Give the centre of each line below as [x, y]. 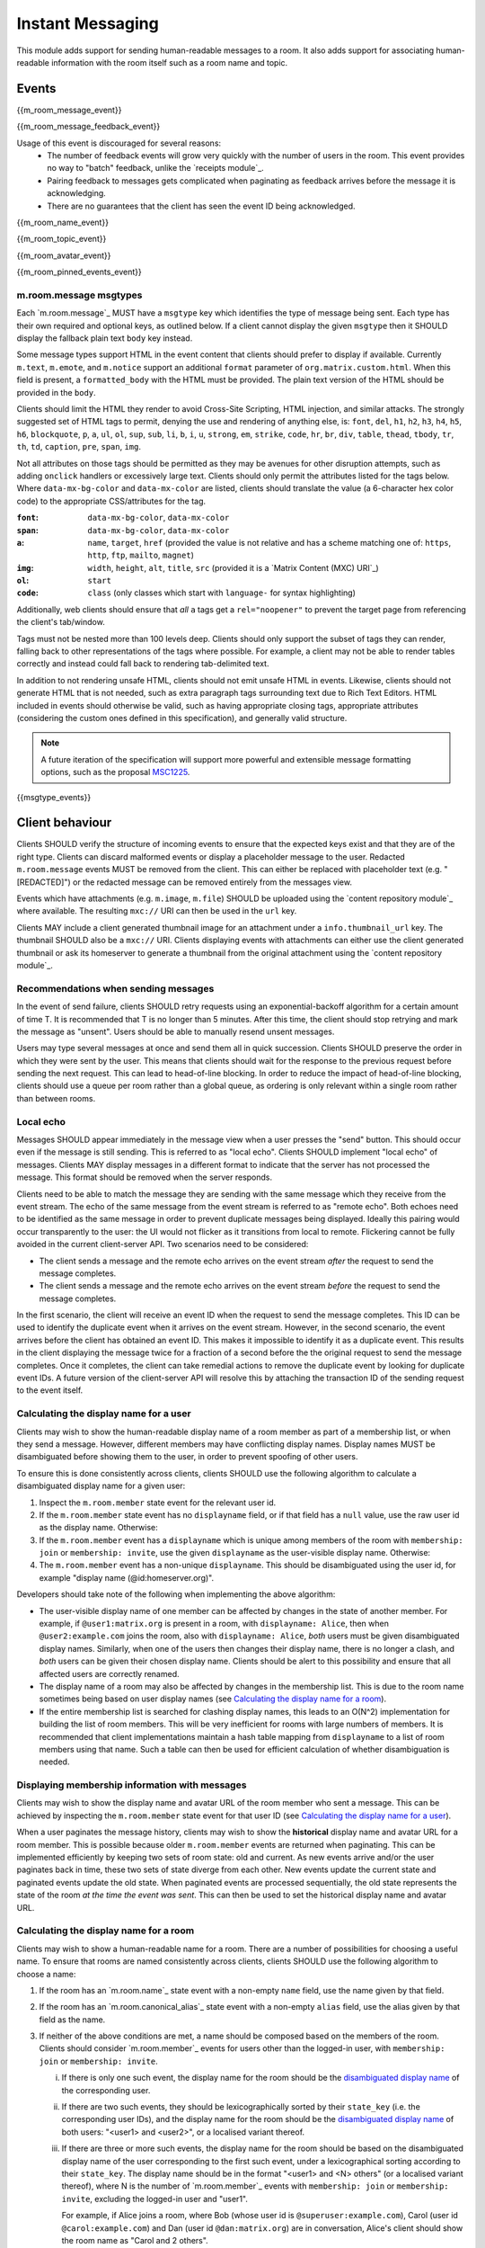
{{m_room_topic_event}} [62, 239]
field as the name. [72, 2020]
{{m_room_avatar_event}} [64, 255]
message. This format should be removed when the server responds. [145, 1177]
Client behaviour [64, 823]
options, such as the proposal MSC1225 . [115, 772]
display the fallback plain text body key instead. [105, 338]
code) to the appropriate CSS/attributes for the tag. [111, 501]
